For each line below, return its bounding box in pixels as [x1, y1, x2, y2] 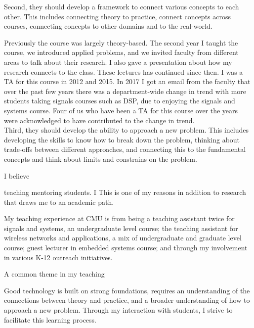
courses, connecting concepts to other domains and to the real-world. [4, 21, 212, 31]
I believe [4, 170, 30, 181]
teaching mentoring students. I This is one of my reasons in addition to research [4, 187, 246, 197]
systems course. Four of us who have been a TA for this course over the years [4, 105, 238, 115]
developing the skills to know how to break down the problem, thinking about [4, 134, 240, 144]
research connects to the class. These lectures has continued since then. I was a [4, 66, 243, 77]
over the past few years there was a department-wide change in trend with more [4, 86, 247, 96]
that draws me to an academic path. [4, 196, 114, 207]
